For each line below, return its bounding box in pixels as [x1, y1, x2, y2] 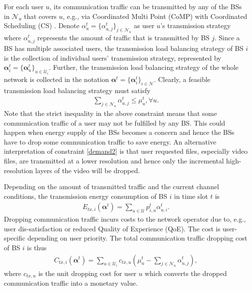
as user [134, 20, 155, 31]
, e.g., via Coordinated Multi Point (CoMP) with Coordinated [63, 11, 248, 21]
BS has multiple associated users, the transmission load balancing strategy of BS [4, 43, 244, 53]
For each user [4, 1, 44, 11]
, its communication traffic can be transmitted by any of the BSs [49, 1, 242, 11]
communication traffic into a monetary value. [4, 278, 138, 288]
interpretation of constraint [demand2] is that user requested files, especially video [4, 146, 248, 156]
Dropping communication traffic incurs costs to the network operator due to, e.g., [4, 214, 246, 224]
